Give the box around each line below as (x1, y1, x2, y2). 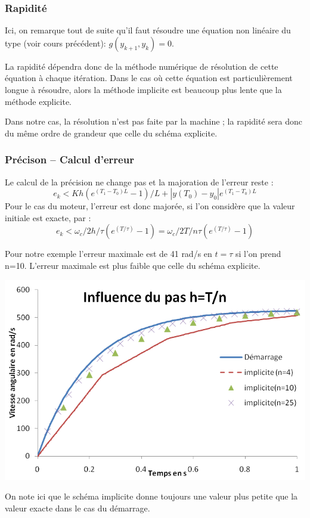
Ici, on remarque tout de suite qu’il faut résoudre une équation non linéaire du (5, 24, 291, 36)
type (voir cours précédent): (5, 36, 106, 49)
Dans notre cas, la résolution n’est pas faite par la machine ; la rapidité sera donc (5, 115, 302, 128)
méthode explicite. (5, 95, 72, 107)
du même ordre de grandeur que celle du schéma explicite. (5, 126, 218, 139)
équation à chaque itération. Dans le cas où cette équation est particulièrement (5, 72, 293, 84)
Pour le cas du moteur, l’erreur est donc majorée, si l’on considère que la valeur (5, 200, 295, 212)
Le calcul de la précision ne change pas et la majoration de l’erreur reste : (5, 175, 274, 188)
